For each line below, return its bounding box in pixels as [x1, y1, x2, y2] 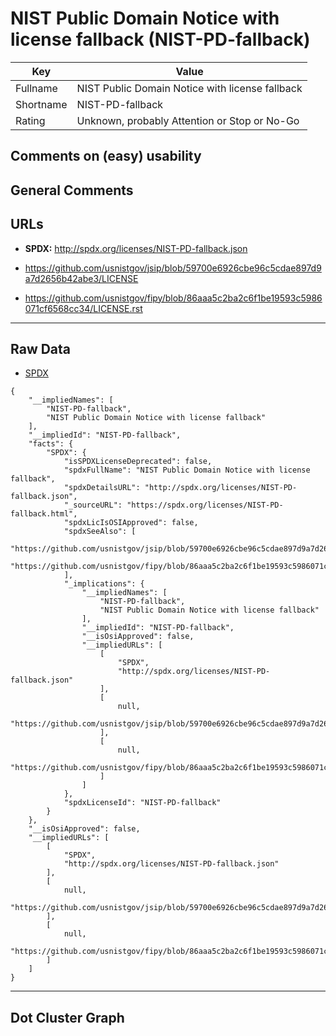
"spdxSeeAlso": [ [63, 527, 137, 537]
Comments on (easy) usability [10, 148, 202, 165]
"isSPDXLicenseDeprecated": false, [63, 457, 213, 467]
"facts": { [28, 439, 74, 449]
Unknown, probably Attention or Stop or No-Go [76, 113, 300, 127]
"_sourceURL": [63, 500, 123, 511]
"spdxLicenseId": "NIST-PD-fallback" [63, 798, 222, 808]
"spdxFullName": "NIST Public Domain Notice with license [63, 465, 311, 476]
